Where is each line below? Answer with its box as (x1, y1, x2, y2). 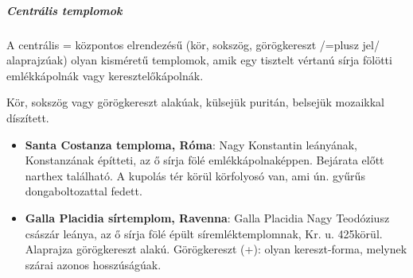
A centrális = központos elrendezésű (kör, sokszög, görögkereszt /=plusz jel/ (6, 36, 380, 52)
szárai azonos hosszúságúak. (25, 256, 162, 272)
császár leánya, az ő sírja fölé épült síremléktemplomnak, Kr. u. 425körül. (25, 225, 383, 241)
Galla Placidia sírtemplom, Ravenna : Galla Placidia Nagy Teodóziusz (25, 209, 390, 226)
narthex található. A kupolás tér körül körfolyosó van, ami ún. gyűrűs (25, 167, 365, 183)
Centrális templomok (6, 2, 123, 18)
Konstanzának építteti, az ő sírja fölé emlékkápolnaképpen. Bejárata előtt (25, 152, 384, 168)
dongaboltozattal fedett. (25, 183, 142, 199)
